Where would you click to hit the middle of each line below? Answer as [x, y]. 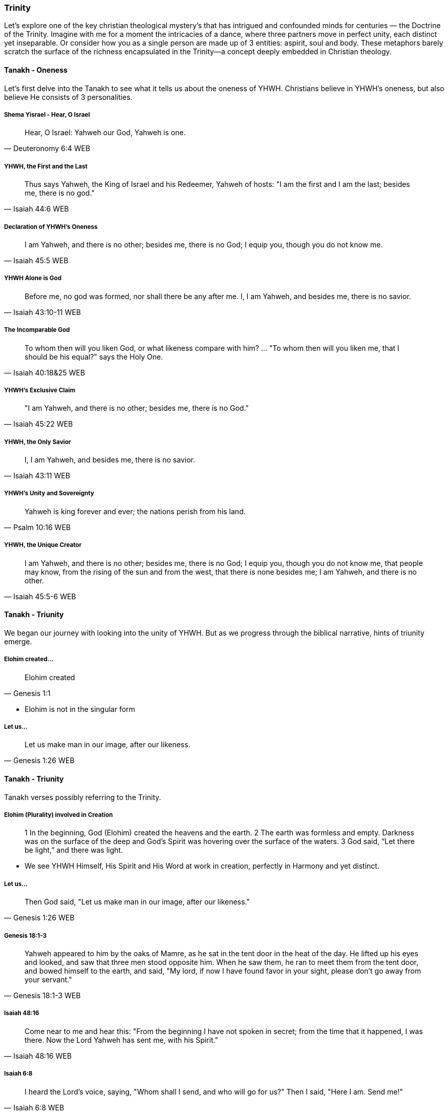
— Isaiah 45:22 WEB [39, 424]
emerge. [18, 641]
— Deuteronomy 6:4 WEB [47, 149]
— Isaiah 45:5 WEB [36, 260]
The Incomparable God [37, 330]
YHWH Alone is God [33, 278]
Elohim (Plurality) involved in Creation [59, 815]
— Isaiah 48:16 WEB [38, 1056]
